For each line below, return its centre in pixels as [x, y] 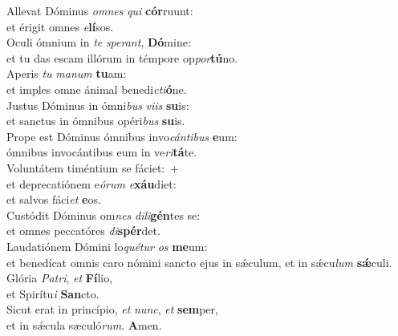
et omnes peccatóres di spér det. [83, 231]
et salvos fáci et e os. [54, 199]
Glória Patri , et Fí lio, [60, 278]
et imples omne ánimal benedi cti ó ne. [97, 89]
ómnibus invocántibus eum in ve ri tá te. [102, 152]
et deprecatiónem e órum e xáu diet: [91, 183]
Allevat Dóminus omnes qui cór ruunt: [100, 10]
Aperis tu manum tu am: [67, 73]
